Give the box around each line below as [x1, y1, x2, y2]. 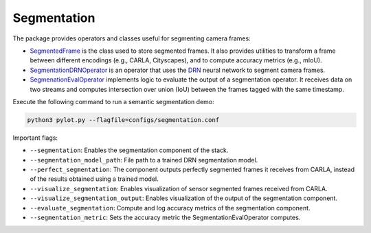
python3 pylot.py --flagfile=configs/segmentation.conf [27, 116, 220, 123]
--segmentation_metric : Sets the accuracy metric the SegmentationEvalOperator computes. [30, 213, 301, 221]
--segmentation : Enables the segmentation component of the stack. [30, 146, 229, 154]
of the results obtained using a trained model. [30, 175, 159, 183]
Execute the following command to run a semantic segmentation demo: [12, 97, 214, 106]
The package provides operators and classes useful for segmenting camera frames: [12, 34, 251, 42]
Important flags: [12, 134, 58, 142]
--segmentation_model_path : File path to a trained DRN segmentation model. [30, 156, 258, 164]
